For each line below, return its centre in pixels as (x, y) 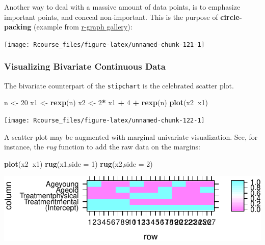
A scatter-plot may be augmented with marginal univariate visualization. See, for (131, 136)
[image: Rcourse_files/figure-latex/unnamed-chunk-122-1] (104, 120)
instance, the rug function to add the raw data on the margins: (102, 147)
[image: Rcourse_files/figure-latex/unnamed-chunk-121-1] (104, 44)
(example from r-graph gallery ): (83, 27)
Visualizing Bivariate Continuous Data (85, 66)
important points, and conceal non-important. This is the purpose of (111, 17)
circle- (231, 17)
